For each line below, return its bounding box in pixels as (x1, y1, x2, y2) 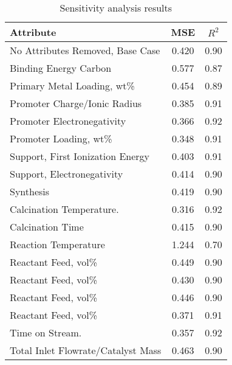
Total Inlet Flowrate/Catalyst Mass (10, 343, 162, 357)
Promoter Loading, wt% (10, 131, 112, 145)
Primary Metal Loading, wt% (10, 78, 135, 92)
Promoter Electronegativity (10, 114, 126, 128)
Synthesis (10, 184, 50, 198)
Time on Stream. (10, 325, 82, 339)
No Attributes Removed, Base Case (10, 43, 160, 57)
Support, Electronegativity (10, 167, 123, 181)
